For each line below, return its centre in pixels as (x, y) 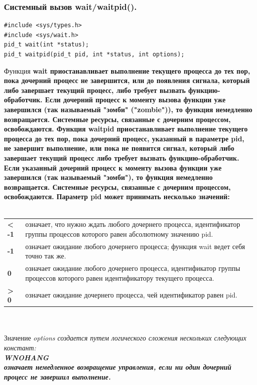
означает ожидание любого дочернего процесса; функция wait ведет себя (135, 246)
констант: (20, 348)
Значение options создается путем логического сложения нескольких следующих (125, 338)
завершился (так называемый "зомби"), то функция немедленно (108, 177)
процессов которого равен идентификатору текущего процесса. (120, 278)
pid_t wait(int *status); (46, 45)
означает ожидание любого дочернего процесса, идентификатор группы (133, 268)
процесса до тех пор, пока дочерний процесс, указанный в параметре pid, (124, 138)
